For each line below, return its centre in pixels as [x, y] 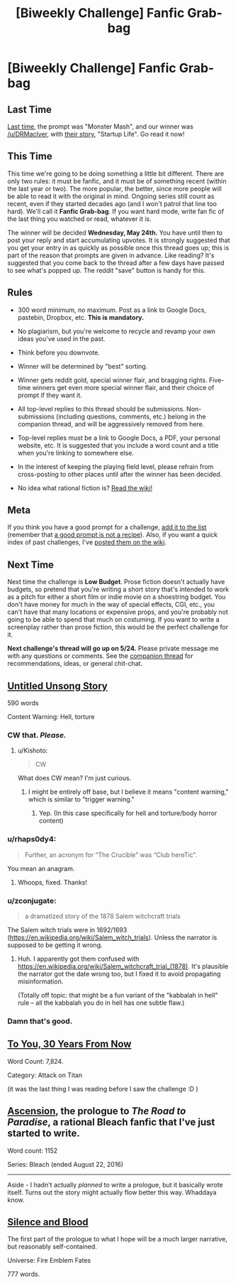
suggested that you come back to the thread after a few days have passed [116, 263]
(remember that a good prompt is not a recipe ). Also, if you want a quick [113, 535]
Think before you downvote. [59, 352]
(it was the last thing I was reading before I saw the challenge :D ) [103, 1089]
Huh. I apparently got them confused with [78, 959]
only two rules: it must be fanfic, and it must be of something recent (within [117, 181]
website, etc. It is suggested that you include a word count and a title [118, 445]
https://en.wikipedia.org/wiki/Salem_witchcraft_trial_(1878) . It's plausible [123, 966]
